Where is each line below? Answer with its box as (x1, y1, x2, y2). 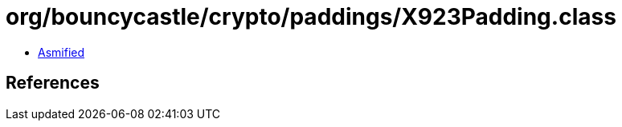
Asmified (38, 45, 85, 59)
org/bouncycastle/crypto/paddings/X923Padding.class (6, 3, 616, 30)
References (6, 73, 100, 93)
